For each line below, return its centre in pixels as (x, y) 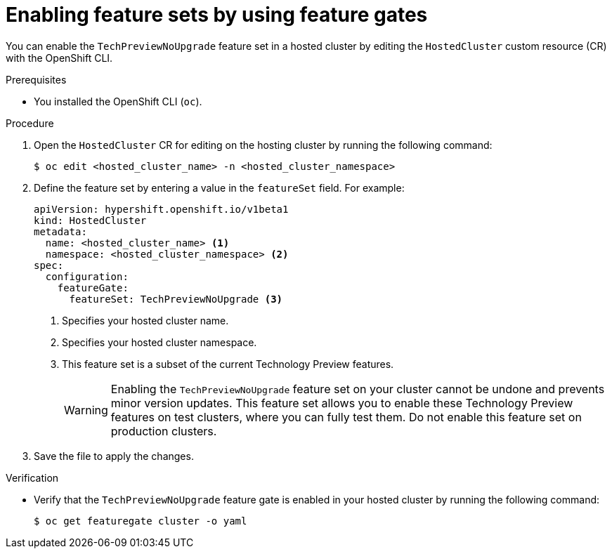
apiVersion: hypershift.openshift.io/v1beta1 (161, 209)
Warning (86, 410)
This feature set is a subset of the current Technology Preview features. (228, 364)
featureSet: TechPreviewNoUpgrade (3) (176, 299)
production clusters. (164, 431)
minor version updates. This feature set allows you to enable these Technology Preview (342, 403)
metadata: (60, 231)
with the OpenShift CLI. (59, 58)
